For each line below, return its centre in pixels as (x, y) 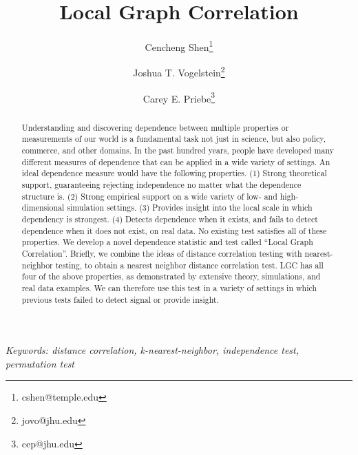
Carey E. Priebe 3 (179, 97)
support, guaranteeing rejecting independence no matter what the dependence (161, 184)
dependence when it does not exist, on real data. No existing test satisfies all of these (174, 230)
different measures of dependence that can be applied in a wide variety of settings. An (176, 161)
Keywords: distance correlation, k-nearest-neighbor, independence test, (152, 350)
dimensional (43, 208)
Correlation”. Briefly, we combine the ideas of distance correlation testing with (162, 253)
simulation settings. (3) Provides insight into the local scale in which (190, 208)
